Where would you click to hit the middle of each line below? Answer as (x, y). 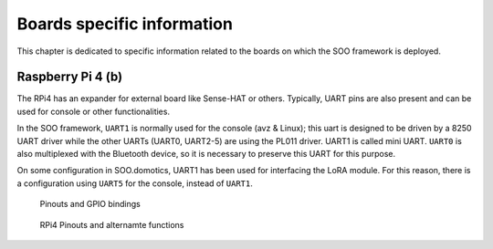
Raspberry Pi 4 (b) (70, 77)
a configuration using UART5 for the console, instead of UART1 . (135, 183)
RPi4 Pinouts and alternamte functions (112, 224)
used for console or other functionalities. (94, 111)
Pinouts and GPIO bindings (90, 204)
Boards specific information (125, 24)
